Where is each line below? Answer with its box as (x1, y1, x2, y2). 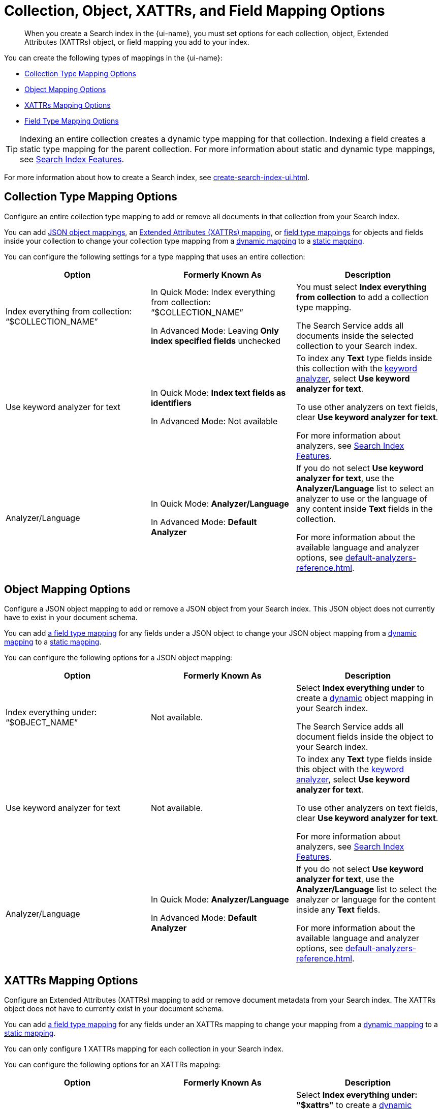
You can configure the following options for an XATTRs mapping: (4, 1060, 221, 1069)
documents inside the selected (296, 330, 414, 341)
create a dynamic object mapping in (296, 693, 433, 704)
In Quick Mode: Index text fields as (150, 387, 286, 398)
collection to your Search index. (296, 340, 418, 351)
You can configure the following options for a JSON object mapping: (4, 653, 233, 662)
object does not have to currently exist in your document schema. (4, 1004, 224, 1013)
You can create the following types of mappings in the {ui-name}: (4, 53, 223, 62)
